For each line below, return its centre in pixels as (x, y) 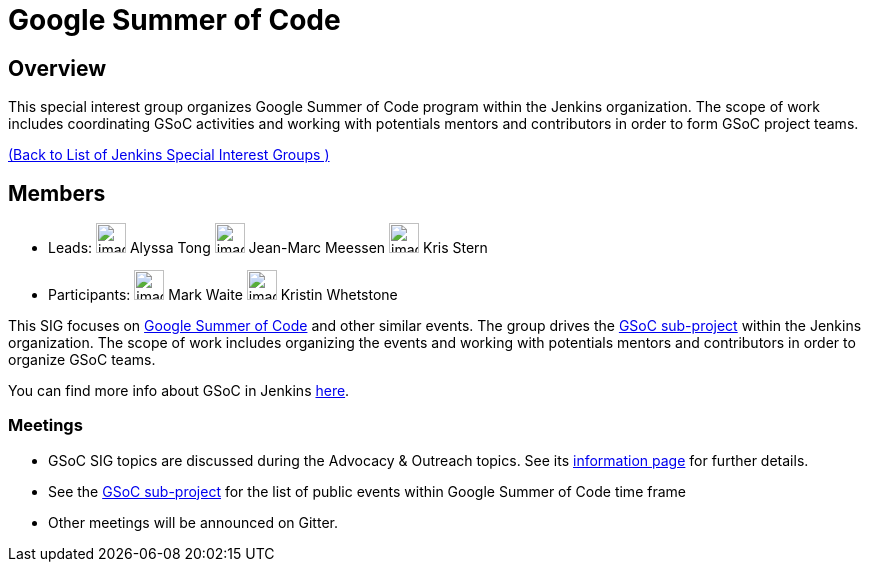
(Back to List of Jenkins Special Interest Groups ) (169, 155)
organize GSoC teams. (82, 360)
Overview (57, 68)
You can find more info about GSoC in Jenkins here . (179, 391)
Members (57, 193)
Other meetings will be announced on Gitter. (193, 522)
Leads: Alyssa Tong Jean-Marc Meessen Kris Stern (268, 248)
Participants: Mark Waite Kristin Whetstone (223, 295)
